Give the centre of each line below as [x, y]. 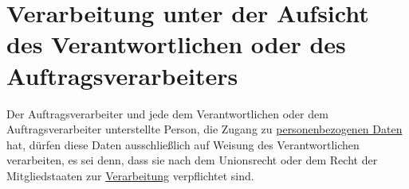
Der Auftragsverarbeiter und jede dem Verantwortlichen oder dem [167, 113]
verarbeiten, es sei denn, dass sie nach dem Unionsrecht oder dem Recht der [192, 160]
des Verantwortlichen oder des [176, 44]
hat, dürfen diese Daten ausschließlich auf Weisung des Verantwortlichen [183, 144]
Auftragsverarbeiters [122, 75]
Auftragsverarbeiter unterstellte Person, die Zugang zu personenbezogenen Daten [204, 129]
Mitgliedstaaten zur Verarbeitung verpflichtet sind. [130, 175]
